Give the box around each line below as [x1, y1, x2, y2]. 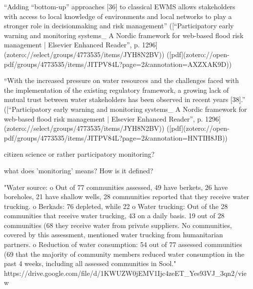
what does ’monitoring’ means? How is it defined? [4, 165, 153, 175]
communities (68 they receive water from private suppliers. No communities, [4, 220, 232, 230]
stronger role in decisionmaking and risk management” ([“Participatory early [4, 21, 234, 31]
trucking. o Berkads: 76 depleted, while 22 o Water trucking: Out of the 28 [4, 201, 228, 211]
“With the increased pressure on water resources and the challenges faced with [4, 75, 239, 85]
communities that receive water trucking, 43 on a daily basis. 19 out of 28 [4, 210, 225, 221]
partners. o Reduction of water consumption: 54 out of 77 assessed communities [4, 239, 242, 249]
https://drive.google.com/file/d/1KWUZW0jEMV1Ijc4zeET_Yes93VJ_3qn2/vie [4, 268, 247, 278]
